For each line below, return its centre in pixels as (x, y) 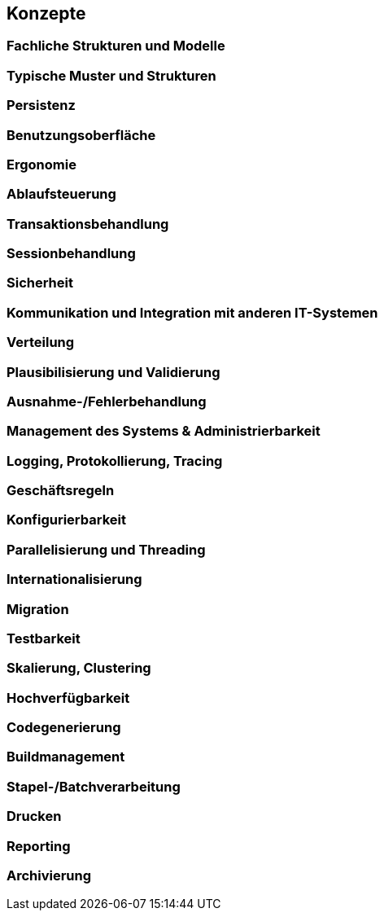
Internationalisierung (74, 579)
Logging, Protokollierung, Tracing (115, 461)
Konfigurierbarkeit (66, 520)
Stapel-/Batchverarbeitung (94, 786)
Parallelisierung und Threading (106, 549)
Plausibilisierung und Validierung (113, 372)
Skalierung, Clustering (79, 668)
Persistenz (41, 105)
